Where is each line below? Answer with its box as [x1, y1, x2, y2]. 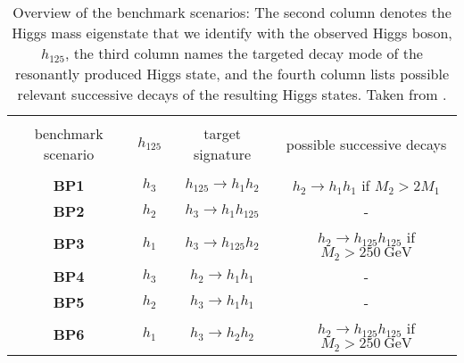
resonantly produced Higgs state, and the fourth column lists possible [14, 63, 450, 84]
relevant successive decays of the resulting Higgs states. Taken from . [17, 84, 447, 104]
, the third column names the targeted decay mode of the [64, 43, 423, 63]
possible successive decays [286, 133, 447, 154]
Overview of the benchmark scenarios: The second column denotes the [12, 2, 452, 22]
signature [194, 144, 252, 164]
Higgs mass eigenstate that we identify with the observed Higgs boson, [12, 22, 452, 43]
